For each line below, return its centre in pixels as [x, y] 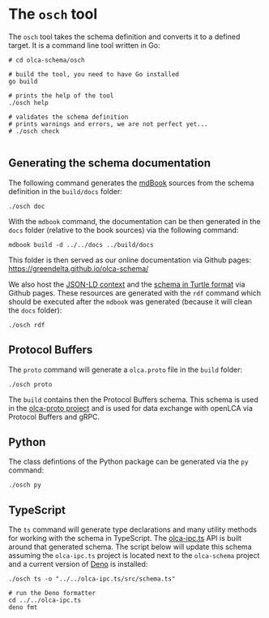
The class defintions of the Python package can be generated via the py [128, 462]
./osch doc [27, 206]
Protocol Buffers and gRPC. [54, 417]
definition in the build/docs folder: [66, 191]
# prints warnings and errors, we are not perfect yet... [108, 124]
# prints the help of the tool [61, 95]
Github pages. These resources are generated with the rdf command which [135, 292]
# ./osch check [34, 131]
